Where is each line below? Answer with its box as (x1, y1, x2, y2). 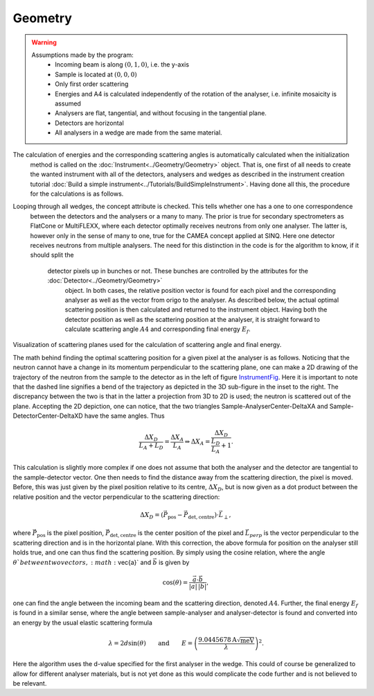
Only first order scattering (55, 80, 129, 88)
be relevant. (12, 679, 47, 687)
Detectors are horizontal (55, 119, 124, 127)
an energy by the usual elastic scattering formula (12, 618, 152, 627)
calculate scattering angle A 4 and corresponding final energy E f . (64, 325, 251, 334)
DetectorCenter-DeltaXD (12, 411, 83, 420)
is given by (158, 558, 190, 566)
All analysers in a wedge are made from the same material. (55, 128, 222, 137)
